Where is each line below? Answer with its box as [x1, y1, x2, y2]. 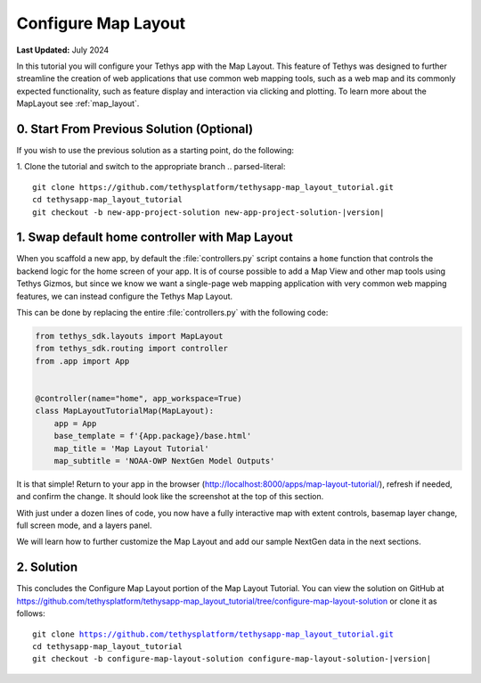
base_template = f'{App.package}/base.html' [53, 431, 252, 441]
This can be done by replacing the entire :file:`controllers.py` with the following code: [16, 308, 329, 318]
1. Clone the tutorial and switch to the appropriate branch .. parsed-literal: [16, 161, 286, 172]
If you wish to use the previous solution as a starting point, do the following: [16, 145, 294, 156]
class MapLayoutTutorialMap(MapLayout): [35, 406, 214, 416]
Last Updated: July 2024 [16, 45, 110, 55]
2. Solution [16, 560, 78, 575]
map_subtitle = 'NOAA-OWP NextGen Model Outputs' [53, 456, 275, 465]
